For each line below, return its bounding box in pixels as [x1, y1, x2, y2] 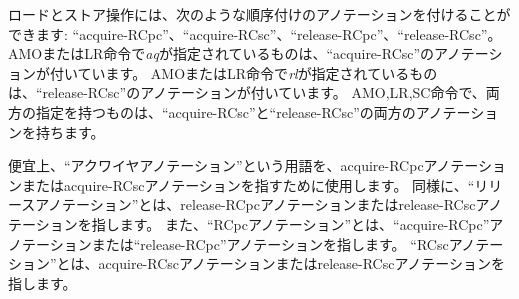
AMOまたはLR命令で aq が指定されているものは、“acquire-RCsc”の [8, 43, 435, 64]
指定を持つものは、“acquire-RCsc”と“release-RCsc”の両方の [35, 101, 416, 122]
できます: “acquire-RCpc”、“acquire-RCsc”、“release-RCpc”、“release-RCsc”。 [8, 23, 502, 44]
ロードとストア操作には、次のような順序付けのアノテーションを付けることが [8, 4, 511, 24]
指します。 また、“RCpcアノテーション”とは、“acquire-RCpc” [91, 213, 490, 234]
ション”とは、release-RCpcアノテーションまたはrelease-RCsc [89, 194, 476, 215]
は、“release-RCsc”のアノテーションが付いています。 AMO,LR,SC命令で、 [8, 82, 486, 103]
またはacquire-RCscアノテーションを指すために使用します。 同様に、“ [21, 174, 475, 195]
